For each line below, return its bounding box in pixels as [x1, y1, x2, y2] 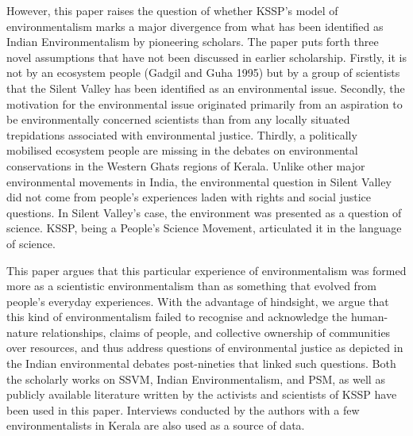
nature [6, 323, 38, 340]
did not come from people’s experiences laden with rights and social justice [6, 189, 371, 205]
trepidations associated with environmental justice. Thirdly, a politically [6, 126, 357, 143]
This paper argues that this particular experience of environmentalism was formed [6, 262, 407, 278]
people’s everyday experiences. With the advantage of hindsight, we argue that [6, 293, 389, 309]
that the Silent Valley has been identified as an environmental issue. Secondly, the [6, 79, 405, 96]
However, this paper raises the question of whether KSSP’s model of [6, 2, 338, 18]
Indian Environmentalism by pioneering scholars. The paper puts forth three [6, 33, 379, 50]
